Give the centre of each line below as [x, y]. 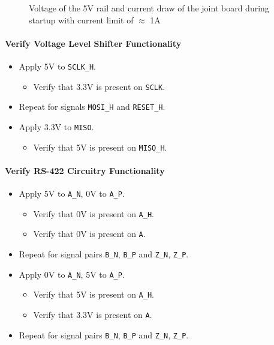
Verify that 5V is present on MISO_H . [100, 147]
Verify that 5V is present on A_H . [94, 294]
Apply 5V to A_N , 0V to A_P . [72, 193]
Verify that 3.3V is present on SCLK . [99, 86]
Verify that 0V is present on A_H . [94, 213]
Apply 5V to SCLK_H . [57, 66]
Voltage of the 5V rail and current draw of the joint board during [149, 8]
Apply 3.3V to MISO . [56, 126]
